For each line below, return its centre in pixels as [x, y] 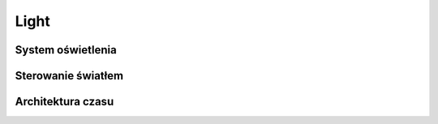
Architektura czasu [64, 102]
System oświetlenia [66, 50]
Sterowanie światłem [69, 76]
